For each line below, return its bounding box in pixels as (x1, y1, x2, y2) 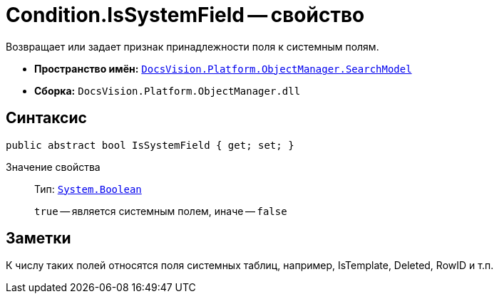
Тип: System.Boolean (34, 182, 142, 195)
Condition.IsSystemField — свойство (6, 3, 365, 27)
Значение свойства (6, 160, 101, 173)
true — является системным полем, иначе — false (34, 204, 287, 217)
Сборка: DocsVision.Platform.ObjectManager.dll (34, 84, 301, 97)
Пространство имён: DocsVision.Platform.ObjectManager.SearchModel (34, 62, 412, 75)
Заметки (6, 229, 71, 248)
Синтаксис (6, 109, 87, 127)
